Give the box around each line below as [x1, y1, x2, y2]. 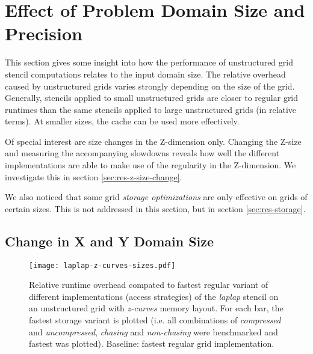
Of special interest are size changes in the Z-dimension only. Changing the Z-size [5, 135, 302, 147]
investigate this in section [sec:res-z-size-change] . [5, 170, 182, 183]
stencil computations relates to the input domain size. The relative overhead [5, 67, 286, 80]
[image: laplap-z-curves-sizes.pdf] [29, 261, 176, 270]
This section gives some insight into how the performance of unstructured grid [5, 56, 293, 69]
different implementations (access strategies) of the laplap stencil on [29, 290, 279, 302]
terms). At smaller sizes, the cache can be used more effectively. [5, 115, 240, 127]
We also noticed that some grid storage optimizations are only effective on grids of [5, 191, 308, 203]
